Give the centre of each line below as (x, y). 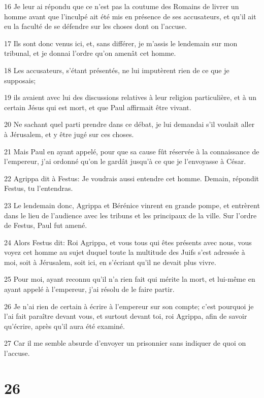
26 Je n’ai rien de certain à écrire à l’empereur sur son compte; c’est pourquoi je (129, 306)
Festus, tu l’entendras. (39, 188)
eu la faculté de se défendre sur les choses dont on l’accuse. (95, 26)
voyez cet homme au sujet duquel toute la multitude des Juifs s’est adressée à (125, 252)
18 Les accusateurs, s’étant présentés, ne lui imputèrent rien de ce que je (117, 70)
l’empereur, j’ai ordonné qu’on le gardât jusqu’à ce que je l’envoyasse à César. (125, 161)
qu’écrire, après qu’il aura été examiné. (64, 326)
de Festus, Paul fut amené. (46, 225)
